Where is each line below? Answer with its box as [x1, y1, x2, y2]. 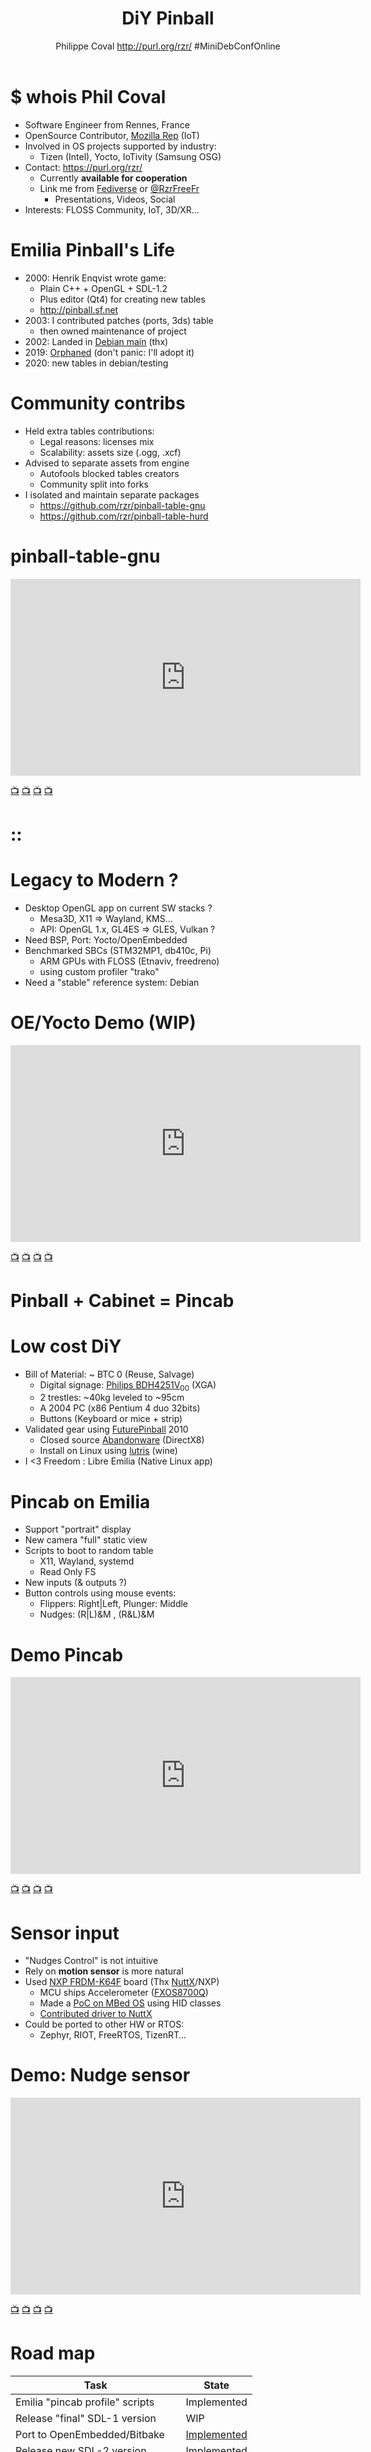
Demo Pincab [10, 1643, 124, 1666]
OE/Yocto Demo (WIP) [10, 1011, 197, 1034]
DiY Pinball [121, 7, 215, 30]
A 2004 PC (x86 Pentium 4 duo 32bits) [39, 1402, 201, 1414]
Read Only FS [39, 1566, 97, 1578]
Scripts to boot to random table [24, 1545, 154, 1557]
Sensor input [10, 1922, 120, 1944]
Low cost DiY [10, 1335, 122, 1357]
